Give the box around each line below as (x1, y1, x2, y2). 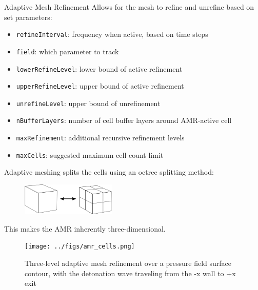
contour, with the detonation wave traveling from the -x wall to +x (25, 267, 236, 278)
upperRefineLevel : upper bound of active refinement (16, 80, 184, 91)
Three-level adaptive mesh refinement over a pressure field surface (25, 258, 231, 268)
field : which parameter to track (16, 46, 119, 56)
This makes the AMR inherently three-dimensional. (4, 223, 166, 234)
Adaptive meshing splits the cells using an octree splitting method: (4, 167, 214, 177)
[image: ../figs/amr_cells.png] (25, 243, 135, 251)
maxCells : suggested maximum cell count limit (16, 149, 164, 160)
